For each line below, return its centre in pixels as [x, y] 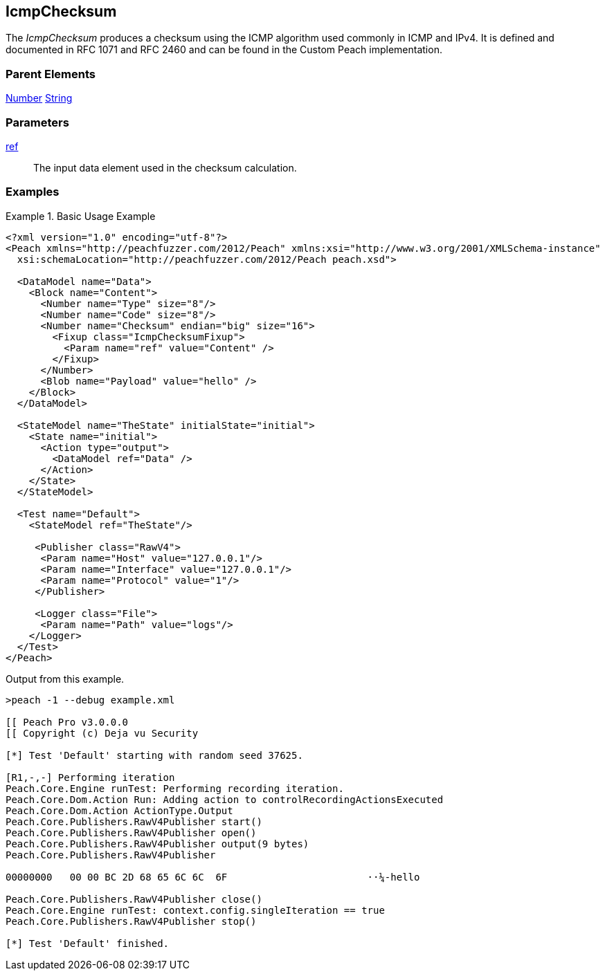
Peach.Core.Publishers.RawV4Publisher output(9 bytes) [157, 844]
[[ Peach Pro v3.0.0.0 [67, 722]
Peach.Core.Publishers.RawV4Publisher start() [134, 821]
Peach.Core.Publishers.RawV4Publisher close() [134, 899]
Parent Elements [51, 74]
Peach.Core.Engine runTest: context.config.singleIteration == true [195, 910]
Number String [39, 98]
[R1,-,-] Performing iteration [90, 777]
